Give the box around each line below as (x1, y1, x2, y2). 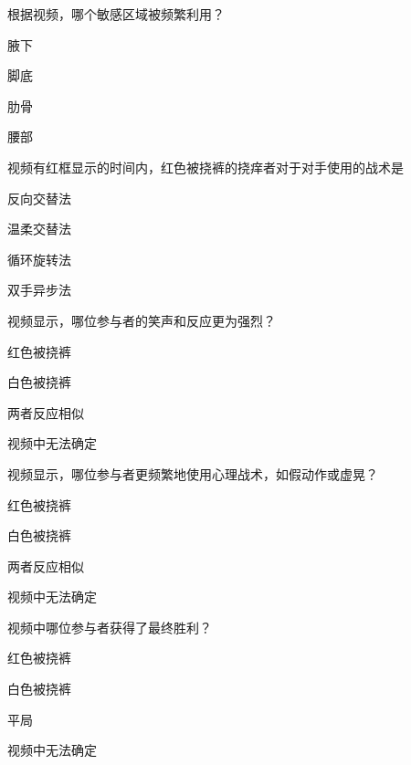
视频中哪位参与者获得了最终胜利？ (7, 617, 212, 636)
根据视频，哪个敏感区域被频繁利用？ (7, 5, 225, 23)
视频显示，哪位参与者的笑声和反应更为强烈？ (7, 310, 276, 330)
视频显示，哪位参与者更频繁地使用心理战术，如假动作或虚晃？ (7, 464, 378, 483)
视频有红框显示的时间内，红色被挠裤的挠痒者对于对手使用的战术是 (7, 157, 404, 176)
